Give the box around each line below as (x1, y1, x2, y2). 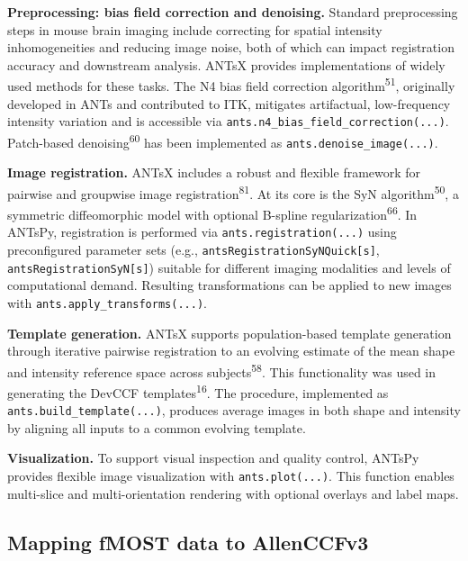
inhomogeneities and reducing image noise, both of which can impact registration (7, 38, 454, 57)
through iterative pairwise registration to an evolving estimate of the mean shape (7, 341, 455, 360)
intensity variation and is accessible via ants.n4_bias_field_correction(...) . (7, 112, 449, 131)
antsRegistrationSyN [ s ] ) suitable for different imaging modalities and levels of (7, 258, 451, 276)
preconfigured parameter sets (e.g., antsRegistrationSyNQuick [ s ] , (7, 240, 380, 258)
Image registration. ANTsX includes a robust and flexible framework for (7, 163, 421, 182)
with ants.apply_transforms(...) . (7, 293, 207, 312)
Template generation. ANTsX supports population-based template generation (7, 323, 452, 342)
